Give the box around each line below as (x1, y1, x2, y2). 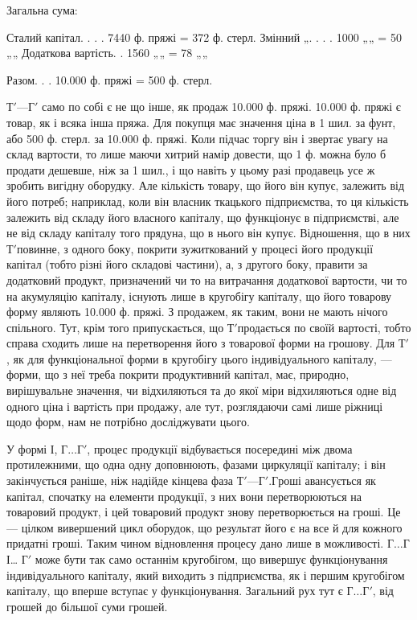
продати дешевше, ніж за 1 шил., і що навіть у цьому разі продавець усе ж (6, 161, 375, 178)
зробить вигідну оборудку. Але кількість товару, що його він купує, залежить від (6, 177, 405, 194)
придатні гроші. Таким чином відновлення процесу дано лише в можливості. (6, 535, 384, 552)
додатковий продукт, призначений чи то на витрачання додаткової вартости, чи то (6, 271, 407, 288)
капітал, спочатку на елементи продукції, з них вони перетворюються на (6, 487, 362, 504)
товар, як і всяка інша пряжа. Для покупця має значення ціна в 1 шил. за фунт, (6, 113, 396, 130)
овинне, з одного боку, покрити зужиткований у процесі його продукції (22, 240, 374, 257)
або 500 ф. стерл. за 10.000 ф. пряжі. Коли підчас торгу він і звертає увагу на (6, 129, 388, 146)
